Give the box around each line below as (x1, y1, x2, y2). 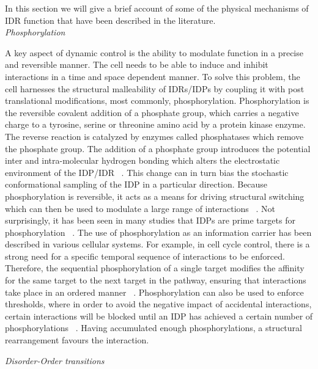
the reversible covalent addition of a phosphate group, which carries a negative (5, 106, 299, 119)
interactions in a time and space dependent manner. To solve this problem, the (5, 70, 300, 82)
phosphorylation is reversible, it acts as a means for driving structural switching (5, 189, 305, 202)
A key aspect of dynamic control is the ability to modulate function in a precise (5, 46, 303, 59)
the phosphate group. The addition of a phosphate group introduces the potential (5, 142, 311, 155)
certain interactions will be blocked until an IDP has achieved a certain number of (5, 309, 313, 322)
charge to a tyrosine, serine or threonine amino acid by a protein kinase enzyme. (5, 118, 306, 131)
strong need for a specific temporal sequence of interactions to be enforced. (5, 249, 285, 262)
